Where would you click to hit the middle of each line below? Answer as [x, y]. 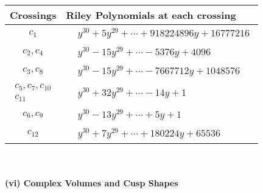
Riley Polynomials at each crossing [151, 15]
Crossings [33, 15]
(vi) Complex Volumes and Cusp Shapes [92, 183]
